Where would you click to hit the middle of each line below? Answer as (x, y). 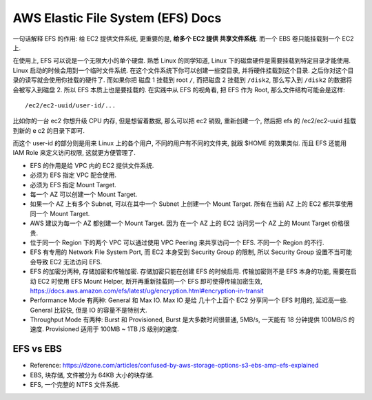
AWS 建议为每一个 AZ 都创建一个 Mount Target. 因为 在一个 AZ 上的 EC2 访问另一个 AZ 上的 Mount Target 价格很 (190, 223)
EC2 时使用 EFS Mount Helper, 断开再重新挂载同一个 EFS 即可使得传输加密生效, (150, 281)
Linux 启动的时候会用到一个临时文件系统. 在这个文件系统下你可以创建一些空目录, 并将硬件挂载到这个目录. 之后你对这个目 (183, 70)
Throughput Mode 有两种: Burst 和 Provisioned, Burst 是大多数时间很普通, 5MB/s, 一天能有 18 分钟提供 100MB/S (188, 319)
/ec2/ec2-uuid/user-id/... (71, 105)
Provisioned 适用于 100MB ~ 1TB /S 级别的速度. (112, 329)
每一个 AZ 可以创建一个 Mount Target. (84, 194)
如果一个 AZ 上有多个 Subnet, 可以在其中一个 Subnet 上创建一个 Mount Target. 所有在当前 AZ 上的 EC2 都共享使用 (192, 204)
